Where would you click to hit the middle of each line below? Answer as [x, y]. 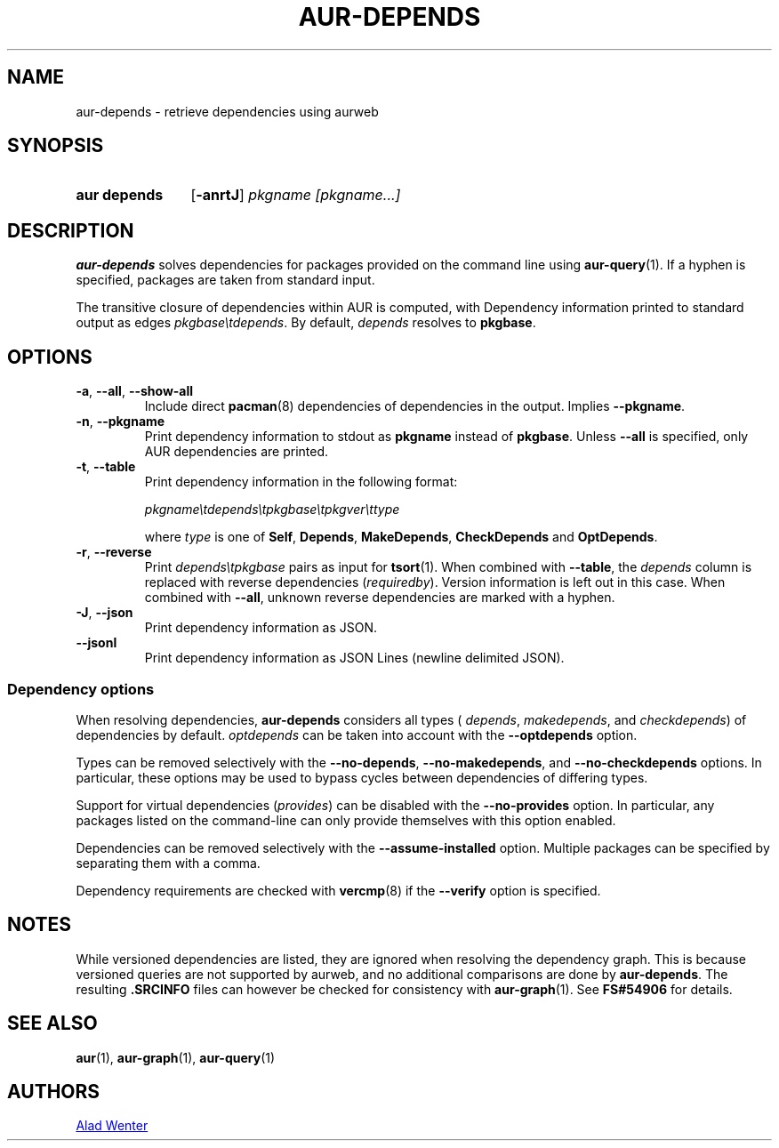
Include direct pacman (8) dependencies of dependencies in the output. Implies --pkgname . [415, 406]
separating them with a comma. [168, 863]
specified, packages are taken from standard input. [225, 280]
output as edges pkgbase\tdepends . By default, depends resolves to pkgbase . [306, 323]
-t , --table [106, 467]
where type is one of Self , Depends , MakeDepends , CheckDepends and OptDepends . [401, 537]
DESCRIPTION [71, 230]
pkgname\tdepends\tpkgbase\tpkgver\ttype [272, 510]
